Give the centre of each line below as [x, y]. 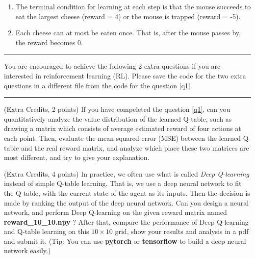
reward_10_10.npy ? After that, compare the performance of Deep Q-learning [126, 221]
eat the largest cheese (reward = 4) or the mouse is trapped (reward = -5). [128, 16]
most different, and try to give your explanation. [77, 157]
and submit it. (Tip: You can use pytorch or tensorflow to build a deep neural [125, 241]
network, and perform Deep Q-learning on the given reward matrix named [115, 212]
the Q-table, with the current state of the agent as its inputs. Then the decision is [127, 193]
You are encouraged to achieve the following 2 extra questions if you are [112, 66]
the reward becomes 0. [49, 42]
